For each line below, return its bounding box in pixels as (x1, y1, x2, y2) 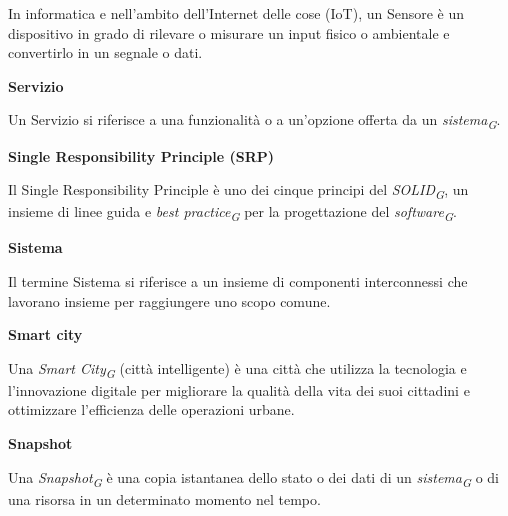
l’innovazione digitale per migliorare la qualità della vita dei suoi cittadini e (8, 379, 470, 400)
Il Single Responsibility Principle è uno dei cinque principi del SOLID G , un (8, 179, 469, 202)
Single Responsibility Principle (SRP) (8, 145, 275, 166)
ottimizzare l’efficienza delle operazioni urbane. (8, 399, 295, 420)
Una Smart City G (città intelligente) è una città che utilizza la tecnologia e (8, 357, 467, 381)
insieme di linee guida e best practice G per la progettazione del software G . (8, 201, 457, 225)
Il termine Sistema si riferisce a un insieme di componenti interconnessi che (8, 270, 468, 291)
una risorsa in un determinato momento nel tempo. (8, 488, 321, 509)
